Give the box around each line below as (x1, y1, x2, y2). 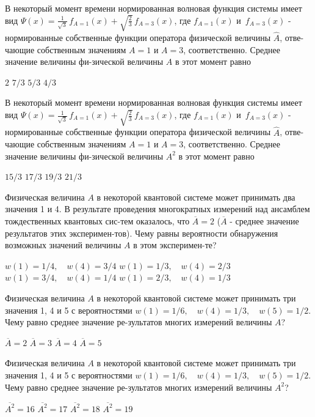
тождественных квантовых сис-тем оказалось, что (5, 215, 190, 227)
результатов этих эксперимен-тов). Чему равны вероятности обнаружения (5, 226, 278, 239)
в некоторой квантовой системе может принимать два (96, 190, 295, 203)
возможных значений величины (5, 238, 121, 251)
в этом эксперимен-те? (133, 238, 217, 251)
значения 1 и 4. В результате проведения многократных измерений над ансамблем (5, 202, 310, 215)
